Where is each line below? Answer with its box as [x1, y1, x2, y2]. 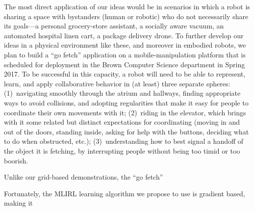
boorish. [4, 155, 28, 165]
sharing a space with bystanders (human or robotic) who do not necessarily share [4, 11, 249, 21]
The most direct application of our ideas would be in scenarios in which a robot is [4, 1, 250, 11]
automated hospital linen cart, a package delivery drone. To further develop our [4, 30, 244, 40]
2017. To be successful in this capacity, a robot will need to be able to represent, [4, 69, 246, 79]
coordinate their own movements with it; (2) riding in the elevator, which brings [4, 107, 246, 117]
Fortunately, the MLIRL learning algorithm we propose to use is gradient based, [4, 188, 245, 198]
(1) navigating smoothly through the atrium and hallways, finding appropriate [4, 88, 241, 98]
